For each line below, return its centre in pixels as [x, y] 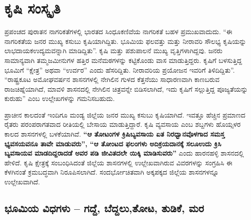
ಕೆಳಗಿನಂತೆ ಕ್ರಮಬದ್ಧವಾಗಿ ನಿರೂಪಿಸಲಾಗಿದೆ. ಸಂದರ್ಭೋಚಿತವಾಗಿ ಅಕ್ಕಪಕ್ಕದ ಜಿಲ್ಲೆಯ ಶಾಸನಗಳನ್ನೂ [112, 172]
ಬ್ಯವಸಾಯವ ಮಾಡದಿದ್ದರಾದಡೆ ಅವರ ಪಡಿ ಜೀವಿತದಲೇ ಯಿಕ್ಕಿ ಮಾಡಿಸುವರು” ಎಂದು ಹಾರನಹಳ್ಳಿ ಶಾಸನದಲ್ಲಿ [124, 153]
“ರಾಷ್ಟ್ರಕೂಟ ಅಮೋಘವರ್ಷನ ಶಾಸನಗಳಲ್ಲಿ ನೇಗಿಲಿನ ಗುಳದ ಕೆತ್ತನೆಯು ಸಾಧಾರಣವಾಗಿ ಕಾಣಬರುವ [112, 79]
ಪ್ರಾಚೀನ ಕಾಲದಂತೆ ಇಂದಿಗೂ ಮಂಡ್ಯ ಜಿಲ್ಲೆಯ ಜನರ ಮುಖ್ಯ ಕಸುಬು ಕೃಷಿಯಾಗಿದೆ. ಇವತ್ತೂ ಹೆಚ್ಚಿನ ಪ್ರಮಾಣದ [125, 114]
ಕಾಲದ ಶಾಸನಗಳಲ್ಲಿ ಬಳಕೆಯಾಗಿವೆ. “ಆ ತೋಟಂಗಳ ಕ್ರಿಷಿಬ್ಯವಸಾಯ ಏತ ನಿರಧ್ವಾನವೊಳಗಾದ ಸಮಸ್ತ [115, 134]
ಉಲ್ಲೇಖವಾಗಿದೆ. [22, 182]
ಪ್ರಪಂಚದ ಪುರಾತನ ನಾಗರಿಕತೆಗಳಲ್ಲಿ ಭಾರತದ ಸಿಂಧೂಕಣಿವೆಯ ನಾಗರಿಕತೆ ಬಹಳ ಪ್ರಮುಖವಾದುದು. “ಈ [118, 31]
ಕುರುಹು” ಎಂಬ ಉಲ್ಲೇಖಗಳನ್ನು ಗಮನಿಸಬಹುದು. [60, 98]
